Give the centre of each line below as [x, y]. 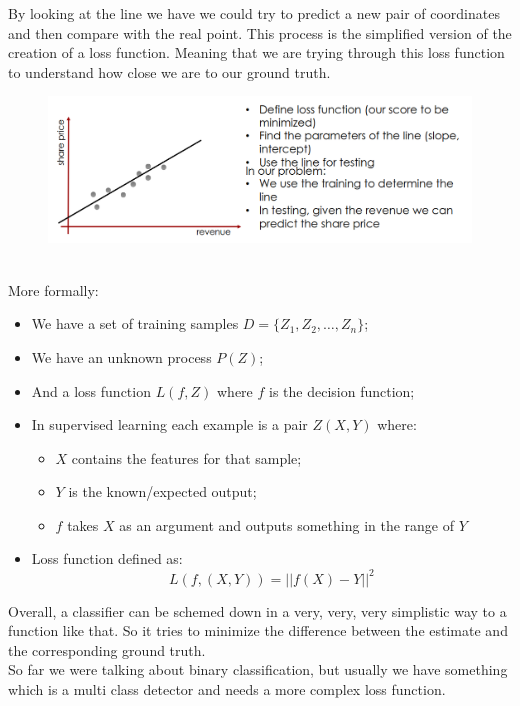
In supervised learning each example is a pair [169, 424]
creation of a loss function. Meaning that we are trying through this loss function [256, 52]
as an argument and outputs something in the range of [287, 524]
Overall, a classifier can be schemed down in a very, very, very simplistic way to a [257, 610]
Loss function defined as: [107, 558]
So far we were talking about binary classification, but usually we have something [258, 669]
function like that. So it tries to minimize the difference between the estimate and [258, 630]
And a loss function [91, 390]
